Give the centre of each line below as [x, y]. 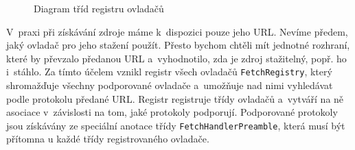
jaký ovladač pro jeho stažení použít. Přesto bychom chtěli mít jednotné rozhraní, [178, 45]
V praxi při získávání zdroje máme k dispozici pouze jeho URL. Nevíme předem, [177, 31]
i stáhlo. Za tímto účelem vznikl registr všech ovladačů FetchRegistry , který [169, 72]
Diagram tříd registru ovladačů [99, 8]
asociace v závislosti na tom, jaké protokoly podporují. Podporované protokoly [172, 112]
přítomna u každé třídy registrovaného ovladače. [108, 139]
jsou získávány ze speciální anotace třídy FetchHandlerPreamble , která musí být [176, 125]
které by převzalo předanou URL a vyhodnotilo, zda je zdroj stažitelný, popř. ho [176, 58]
